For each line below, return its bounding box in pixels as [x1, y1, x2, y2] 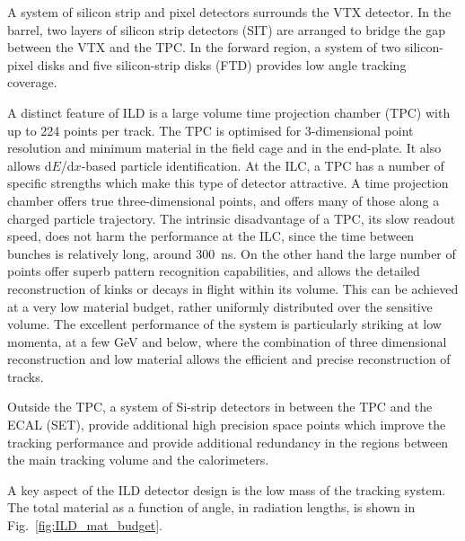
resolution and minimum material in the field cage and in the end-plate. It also [7, 138, 442, 157]
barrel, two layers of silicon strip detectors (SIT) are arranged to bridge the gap [7, 20, 445, 39]
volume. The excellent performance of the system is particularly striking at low [7, 315, 442, 333]
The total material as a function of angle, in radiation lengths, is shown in [7, 498, 416, 517]
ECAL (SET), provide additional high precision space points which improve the [7, 415, 446, 434]
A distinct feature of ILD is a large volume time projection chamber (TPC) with [7, 102, 451, 121]
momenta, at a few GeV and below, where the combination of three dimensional [7, 332, 447, 350]
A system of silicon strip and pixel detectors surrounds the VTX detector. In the [7, 3, 452, 21]
